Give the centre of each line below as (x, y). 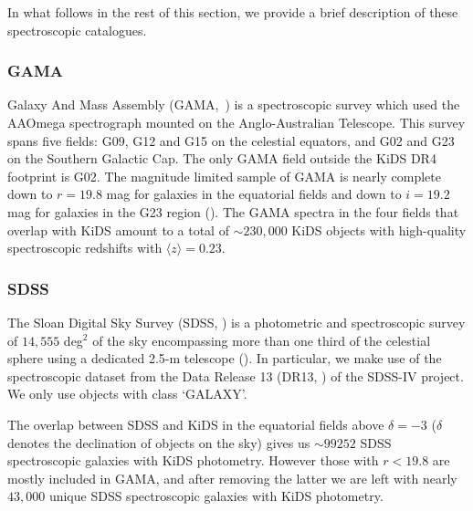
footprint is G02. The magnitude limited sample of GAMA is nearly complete (224, 176)
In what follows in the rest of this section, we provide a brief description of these (233, 12)
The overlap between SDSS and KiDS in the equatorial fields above (196, 424)
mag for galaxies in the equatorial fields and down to (254, 194)
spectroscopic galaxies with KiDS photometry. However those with (193, 460)
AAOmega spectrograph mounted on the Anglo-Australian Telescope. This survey (236, 122)
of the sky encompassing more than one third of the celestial (262, 340)
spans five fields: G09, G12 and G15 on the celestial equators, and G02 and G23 (231, 140)
